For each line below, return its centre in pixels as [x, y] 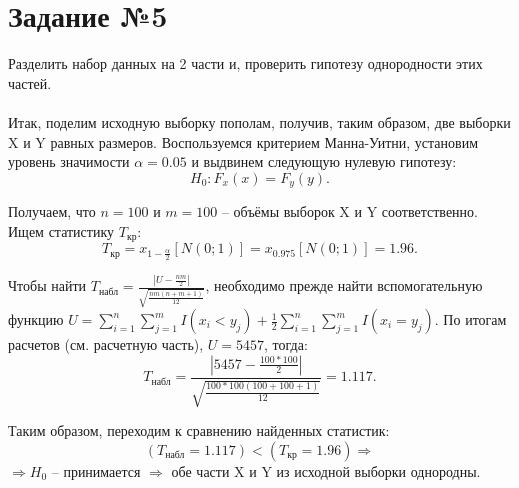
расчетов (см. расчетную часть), [106, 344]
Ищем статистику [61, 230]
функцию [36, 319]
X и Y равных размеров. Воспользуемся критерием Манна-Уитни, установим [243, 141]
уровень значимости [69, 161]
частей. [30, 82]
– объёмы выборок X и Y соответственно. [349, 211]
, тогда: [286, 344]
